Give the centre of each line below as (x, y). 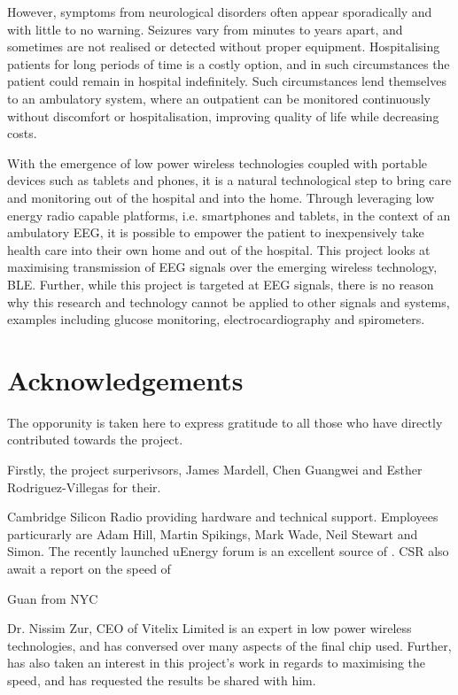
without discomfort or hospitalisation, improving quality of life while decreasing (223, 116)
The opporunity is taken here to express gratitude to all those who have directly (225, 422)
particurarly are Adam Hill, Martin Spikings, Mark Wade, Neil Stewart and (213, 533)
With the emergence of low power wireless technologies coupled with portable (217, 162)
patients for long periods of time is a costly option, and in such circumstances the (229, 63)
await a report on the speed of (89, 568)
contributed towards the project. (95, 440)
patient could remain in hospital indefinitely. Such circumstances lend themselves (227, 81)
